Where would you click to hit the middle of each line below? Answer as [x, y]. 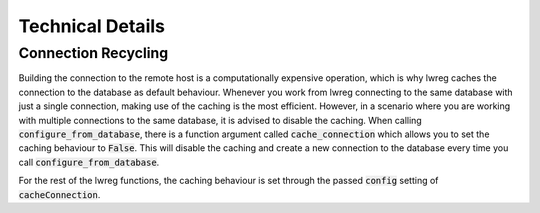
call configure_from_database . [89, 162]
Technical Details [91, 26]
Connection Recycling [93, 53]
